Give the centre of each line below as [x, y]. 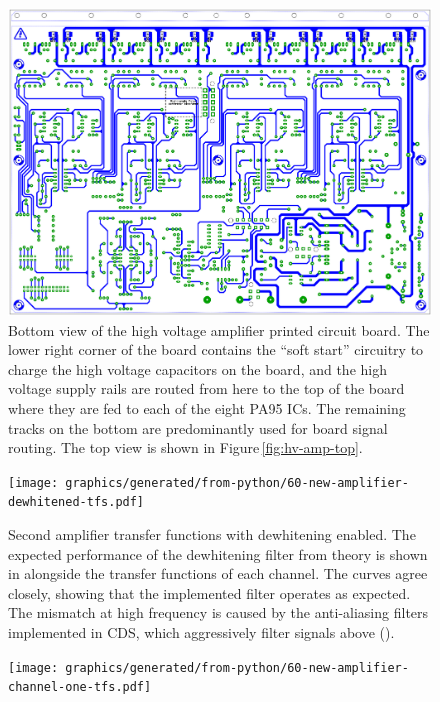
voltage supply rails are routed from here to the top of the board [206, 388]
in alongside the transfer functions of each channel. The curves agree [218, 573]
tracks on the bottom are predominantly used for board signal [198, 427]
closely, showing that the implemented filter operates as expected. [209, 592]
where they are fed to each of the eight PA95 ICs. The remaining [207, 407]
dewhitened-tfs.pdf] [76, 502]
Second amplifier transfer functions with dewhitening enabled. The [212, 534]
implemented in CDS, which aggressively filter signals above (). [201, 631]
